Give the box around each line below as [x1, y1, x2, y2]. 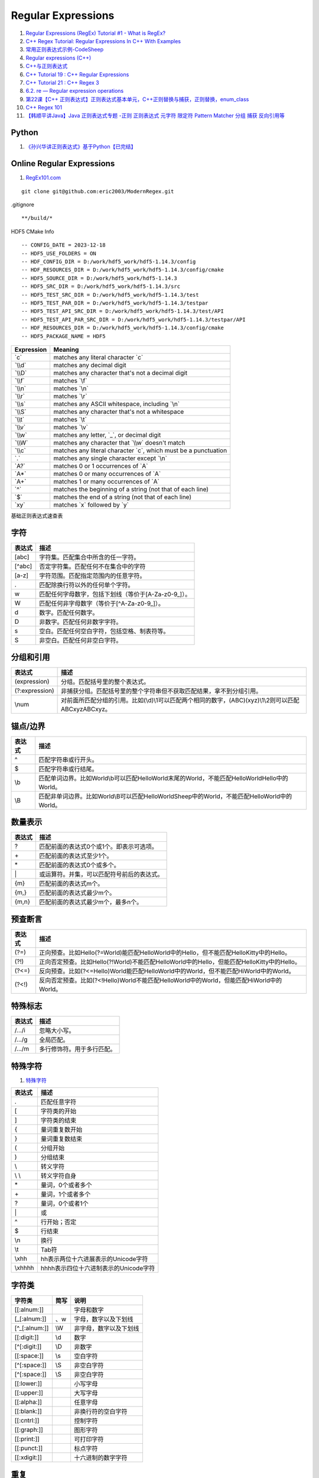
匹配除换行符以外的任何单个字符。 [39, 581, 134, 589]
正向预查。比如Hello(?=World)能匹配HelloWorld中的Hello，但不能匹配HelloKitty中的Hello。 [39, 948, 291, 957]
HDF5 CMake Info [11, 228, 54, 235]
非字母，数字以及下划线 [74, 1324, 139, 1333]
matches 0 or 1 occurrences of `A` [53, 462, 148, 470]
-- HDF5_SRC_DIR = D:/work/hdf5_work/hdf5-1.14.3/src [21, 283, 180, 290]
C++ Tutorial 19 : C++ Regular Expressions [25, 71, 129, 78]
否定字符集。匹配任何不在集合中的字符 [39, 562, 146, 571]
